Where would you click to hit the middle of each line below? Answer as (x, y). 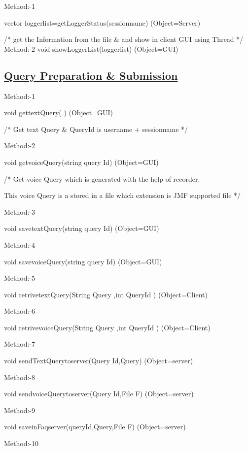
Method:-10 (21, 443)
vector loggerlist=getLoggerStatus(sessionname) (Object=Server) (102, 22)
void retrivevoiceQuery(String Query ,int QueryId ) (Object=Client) (107, 327)
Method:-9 (20, 410)
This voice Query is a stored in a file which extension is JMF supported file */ (123, 195)
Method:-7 (20, 344)
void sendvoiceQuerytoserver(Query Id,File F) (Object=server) (99, 394)
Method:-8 (20, 377)
